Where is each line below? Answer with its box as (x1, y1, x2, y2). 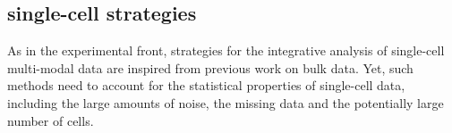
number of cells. (7, 111, 94, 129)
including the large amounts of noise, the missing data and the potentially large (7, 93, 444, 112)
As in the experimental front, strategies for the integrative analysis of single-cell (7, 41, 445, 60)
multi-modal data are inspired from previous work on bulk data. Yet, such (7, 58, 414, 77)
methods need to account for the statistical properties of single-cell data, (7, 76, 405, 95)
